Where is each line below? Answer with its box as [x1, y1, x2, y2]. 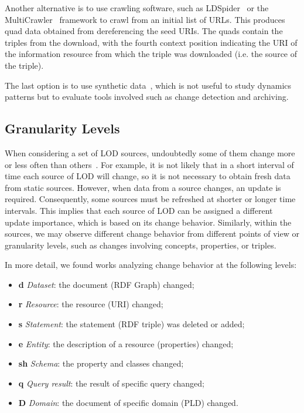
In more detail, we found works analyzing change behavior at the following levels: [5, 258, 297, 271]
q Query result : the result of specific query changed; [18, 377, 205, 389]
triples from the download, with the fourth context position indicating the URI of [5, 36, 298, 48]
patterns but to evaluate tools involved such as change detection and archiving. [5, 90, 289, 103]
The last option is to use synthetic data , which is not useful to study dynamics [5, 79, 292, 91]
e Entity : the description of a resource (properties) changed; [18, 337, 234, 350]
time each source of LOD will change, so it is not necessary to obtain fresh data [5, 170, 291, 182]
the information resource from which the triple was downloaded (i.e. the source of [5, 48, 298, 60]
